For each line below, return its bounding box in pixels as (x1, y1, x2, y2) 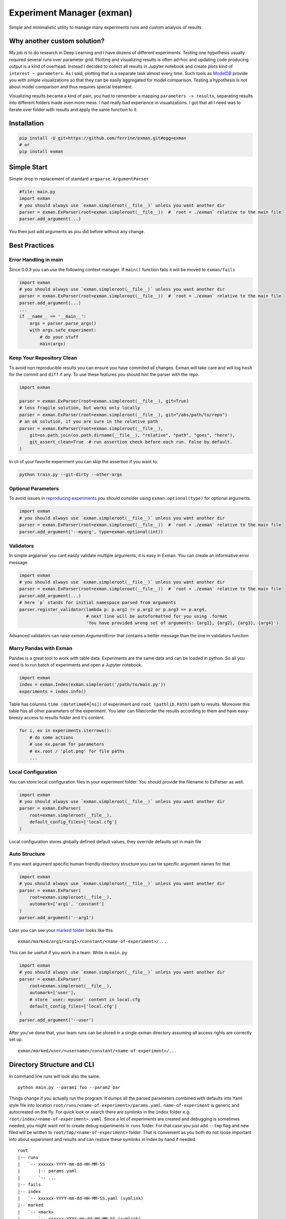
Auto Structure (9, 851, 45, 858)
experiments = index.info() (19, 688, 86, 694)
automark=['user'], (29, 990, 76, 996)
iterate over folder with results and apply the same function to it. (9, 106, 138, 112)
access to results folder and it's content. (24, 715, 105, 721)
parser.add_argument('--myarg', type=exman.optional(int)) (19, 529, 163, 534)
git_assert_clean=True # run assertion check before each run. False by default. (29, 439, 233, 445)
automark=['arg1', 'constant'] (29, 901, 104, 907)
